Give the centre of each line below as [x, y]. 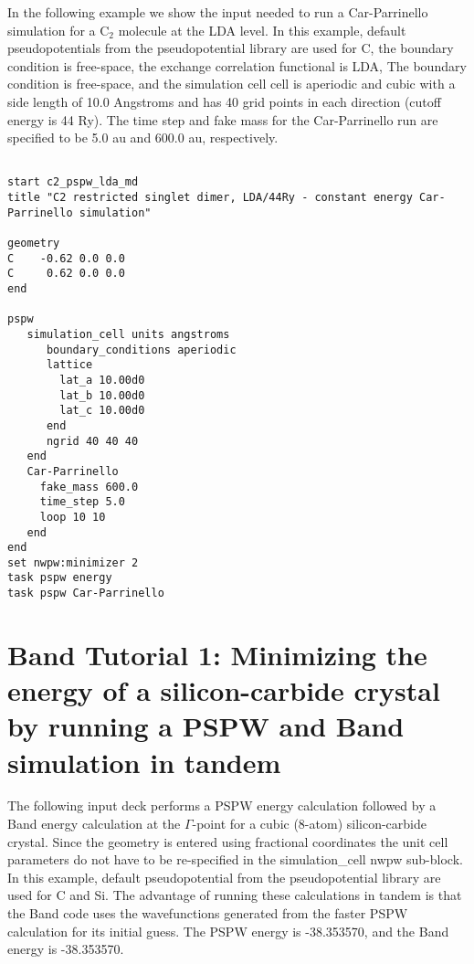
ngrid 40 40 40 [92, 441]
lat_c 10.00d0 [102, 411]
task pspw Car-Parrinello [86, 593]
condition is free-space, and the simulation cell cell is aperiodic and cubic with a [232, 84]
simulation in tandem [144, 762]
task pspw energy [60, 578]
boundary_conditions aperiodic [141, 350]
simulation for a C [58, 30]
